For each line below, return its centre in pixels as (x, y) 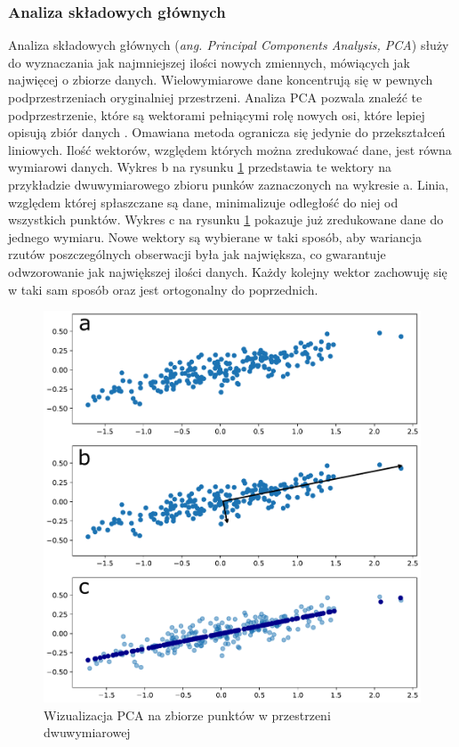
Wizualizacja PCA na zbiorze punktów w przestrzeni (187, 715)
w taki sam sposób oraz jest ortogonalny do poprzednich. (163, 289)
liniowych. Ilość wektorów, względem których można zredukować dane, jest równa (230, 149)
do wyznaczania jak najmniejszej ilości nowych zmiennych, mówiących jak (209, 62)
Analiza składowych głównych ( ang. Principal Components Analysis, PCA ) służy (229, 45)
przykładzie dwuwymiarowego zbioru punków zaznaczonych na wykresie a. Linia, (229, 184)
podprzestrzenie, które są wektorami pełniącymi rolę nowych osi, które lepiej (217, 114)
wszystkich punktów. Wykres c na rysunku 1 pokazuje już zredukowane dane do (226, 219)
